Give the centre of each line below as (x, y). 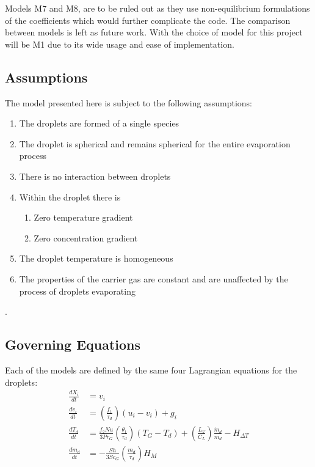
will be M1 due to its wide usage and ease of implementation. (120, 44)
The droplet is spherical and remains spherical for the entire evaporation (155, 143)
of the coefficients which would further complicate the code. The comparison (148, 20)
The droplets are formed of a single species (99, 123)
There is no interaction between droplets (95, 176)
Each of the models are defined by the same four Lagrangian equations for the (151, 370)
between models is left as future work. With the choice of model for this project (154, 32)
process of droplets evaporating (77, 291)
